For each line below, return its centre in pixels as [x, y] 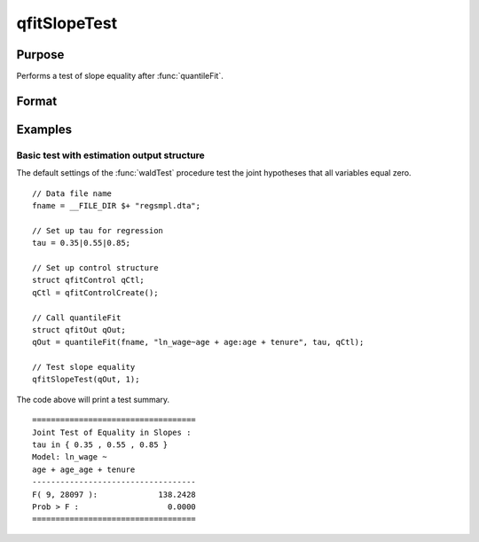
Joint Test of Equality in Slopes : [112, 432]
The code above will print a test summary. [93, 399]
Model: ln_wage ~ [70, 457]
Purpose [40, 55]
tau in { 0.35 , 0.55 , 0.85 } [100, 445]
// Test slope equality [84, 367]
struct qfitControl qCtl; [89, 280]
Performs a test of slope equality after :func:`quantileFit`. [120, 76]
